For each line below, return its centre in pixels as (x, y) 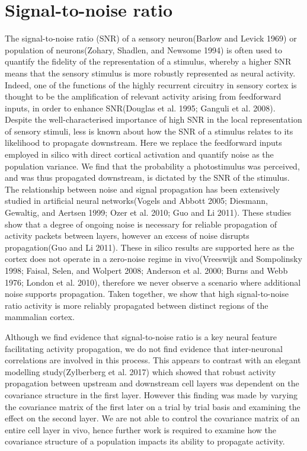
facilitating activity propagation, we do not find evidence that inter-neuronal (144, 348)
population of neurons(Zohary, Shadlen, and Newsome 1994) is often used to (143, 49)
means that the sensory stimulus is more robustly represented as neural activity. (150, 73)
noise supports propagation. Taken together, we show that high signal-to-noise (147, 294)
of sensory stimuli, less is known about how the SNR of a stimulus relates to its (149, 131)
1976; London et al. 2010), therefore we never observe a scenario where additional (153, 282)
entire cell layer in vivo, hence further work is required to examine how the (141, 429)
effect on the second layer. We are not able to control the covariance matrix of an (152, 418)
